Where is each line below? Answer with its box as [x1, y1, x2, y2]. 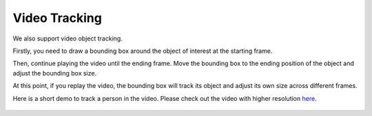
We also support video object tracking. [12, 34, 123, 43]
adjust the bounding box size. [12, 69, 96, 77]
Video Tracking [12, 10, 103, 25]
